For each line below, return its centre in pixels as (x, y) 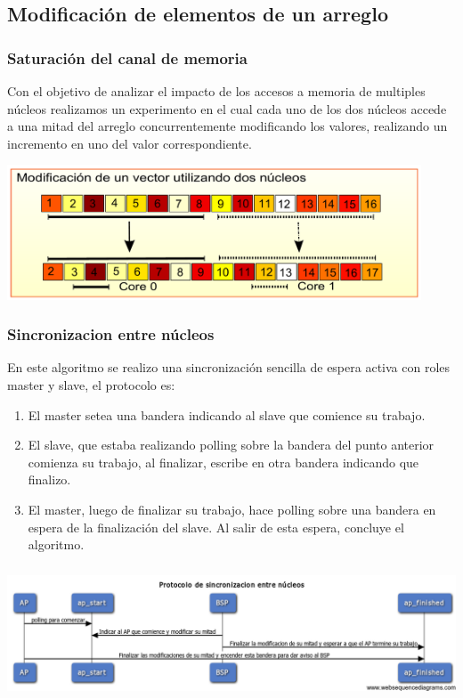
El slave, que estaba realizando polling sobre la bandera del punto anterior (231, 445)
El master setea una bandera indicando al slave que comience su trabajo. (227, 414)
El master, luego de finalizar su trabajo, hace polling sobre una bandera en (232, 509)
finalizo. (49, 479)
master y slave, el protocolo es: (91, 384)
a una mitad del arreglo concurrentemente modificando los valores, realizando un (227, 126)
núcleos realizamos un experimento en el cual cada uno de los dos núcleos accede (227, 108)
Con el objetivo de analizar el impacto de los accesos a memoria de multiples (216, 91)
